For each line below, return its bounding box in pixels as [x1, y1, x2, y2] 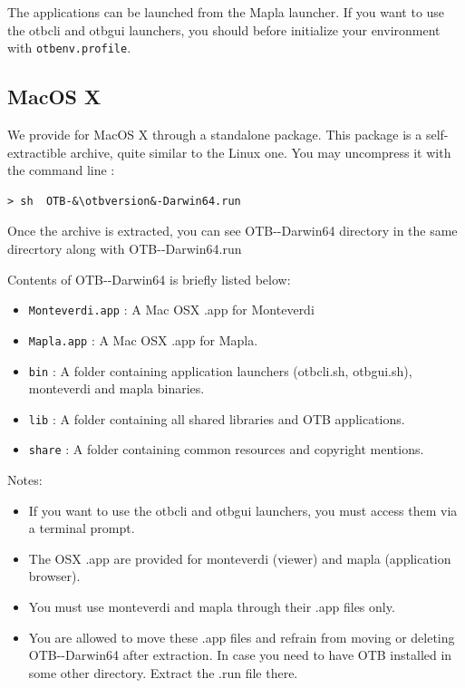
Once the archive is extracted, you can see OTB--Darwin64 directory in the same [7, 221, 458, 240]
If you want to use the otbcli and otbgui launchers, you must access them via [28, 500, 458, 519]
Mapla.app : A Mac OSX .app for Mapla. [28, 330, 258, 349]
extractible [7, 142, 66, 161]
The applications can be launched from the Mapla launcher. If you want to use [7, 3, 445, 21]
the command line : [7, 160, 115, 179]
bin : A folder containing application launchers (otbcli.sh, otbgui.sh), [28, 361, 412, 380]
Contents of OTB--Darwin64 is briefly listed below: [7, 269, 291, 288]
